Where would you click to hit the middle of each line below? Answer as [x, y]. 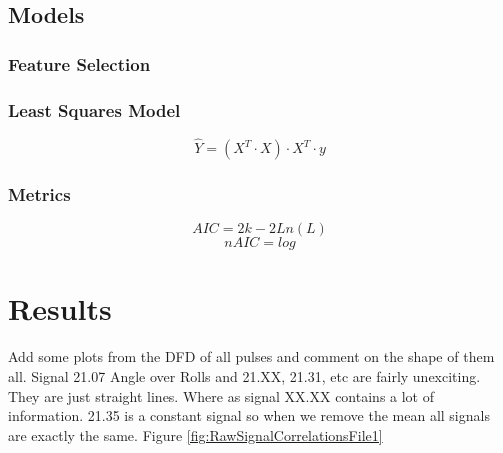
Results [60, 308]
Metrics [39, 193]
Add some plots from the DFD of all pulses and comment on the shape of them [251, 356]
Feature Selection [79, 63]
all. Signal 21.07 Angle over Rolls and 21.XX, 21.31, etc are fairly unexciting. [244, 376]
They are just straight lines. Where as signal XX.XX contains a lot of [221, 395]
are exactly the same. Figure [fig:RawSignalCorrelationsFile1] [195, 434]
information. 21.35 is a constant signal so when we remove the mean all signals [249, 415]
